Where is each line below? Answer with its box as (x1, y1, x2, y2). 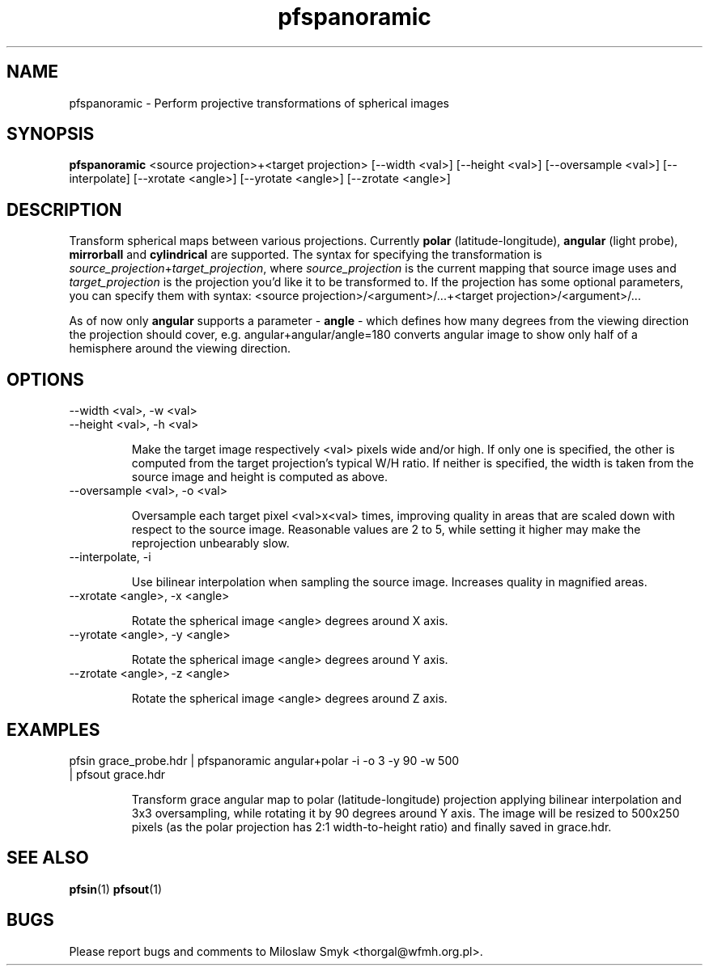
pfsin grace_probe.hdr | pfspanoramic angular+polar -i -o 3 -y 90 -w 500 (69, 753, 460, 767)
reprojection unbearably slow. (131, 536, 290, 551)
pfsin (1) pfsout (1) (69, 881, 163, 896)
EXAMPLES (6, 719, 100, 740)
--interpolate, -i (69, 550, 151, 564)
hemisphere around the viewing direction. (69, 341, 291, 356)
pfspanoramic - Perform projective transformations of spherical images (69, 95, 449, 110)
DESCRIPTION (6, 199, 122, 220)
